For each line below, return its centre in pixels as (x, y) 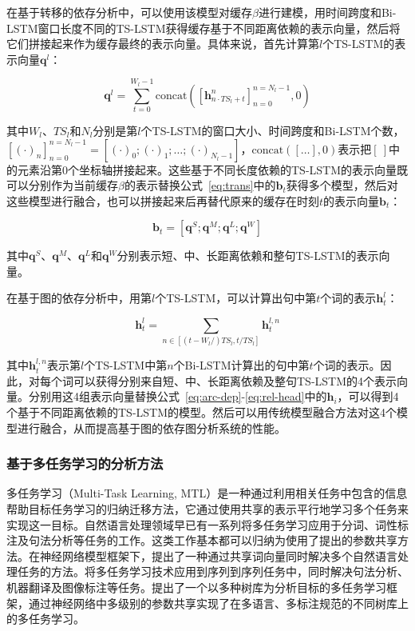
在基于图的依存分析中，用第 (79, 298)
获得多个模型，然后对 (342, 185)
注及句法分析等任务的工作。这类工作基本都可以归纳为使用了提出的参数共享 (202, 540)
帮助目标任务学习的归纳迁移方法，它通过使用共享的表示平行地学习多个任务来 (207, 508)
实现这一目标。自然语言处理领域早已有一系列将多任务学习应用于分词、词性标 (207, 524)
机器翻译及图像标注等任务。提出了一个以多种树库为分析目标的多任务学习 (196, 587)
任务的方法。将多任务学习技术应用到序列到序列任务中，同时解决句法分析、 (213, 571)
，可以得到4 (368, 396)
